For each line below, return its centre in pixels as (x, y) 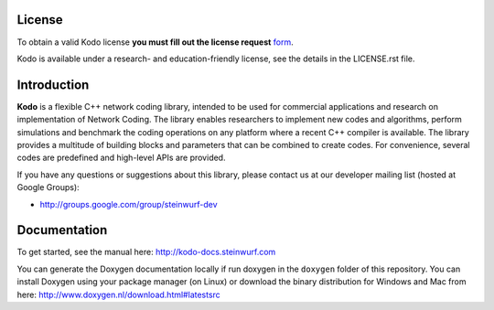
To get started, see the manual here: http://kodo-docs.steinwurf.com (146, 252)
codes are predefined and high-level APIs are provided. (121, 158)
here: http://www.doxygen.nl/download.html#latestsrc (119, 294)
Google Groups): (48, 187)
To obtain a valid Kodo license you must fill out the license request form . (156, 42)
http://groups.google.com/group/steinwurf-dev (129, 204)
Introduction (53, 85)
